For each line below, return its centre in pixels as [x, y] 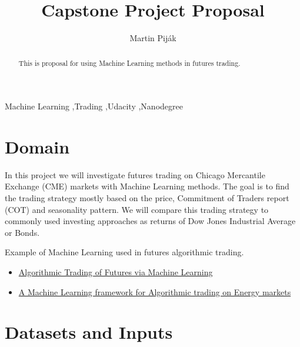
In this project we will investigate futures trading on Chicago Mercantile [135, 174]
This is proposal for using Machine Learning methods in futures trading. [129, 63]
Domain [37, 146]
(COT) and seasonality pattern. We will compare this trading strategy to [137, 209]
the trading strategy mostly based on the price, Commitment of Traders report [147, 198]
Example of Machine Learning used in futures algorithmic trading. [124, 252]
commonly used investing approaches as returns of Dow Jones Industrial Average [150, 221]
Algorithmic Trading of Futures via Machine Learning [116, 272]
